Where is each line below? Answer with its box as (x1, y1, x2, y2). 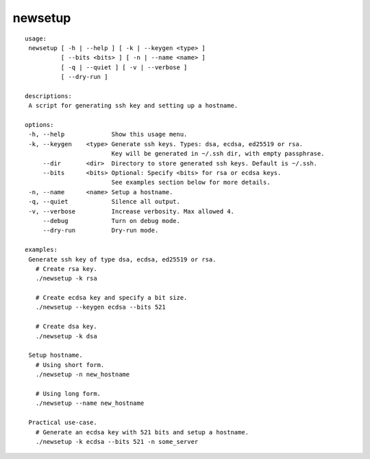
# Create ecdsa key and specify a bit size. (35, 294, 188, 302)
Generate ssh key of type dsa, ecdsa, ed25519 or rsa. (28, 255, 217, 263)
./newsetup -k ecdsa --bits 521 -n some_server (35, 438, 199, 445)
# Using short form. (35, 361, 105, 368)
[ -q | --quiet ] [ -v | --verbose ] (60, 63, 188, 71)
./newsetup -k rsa (35, 274, 97, 283)
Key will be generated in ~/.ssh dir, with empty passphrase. (111, 150, 325, 158)
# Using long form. (35, 390, 101, 397)
